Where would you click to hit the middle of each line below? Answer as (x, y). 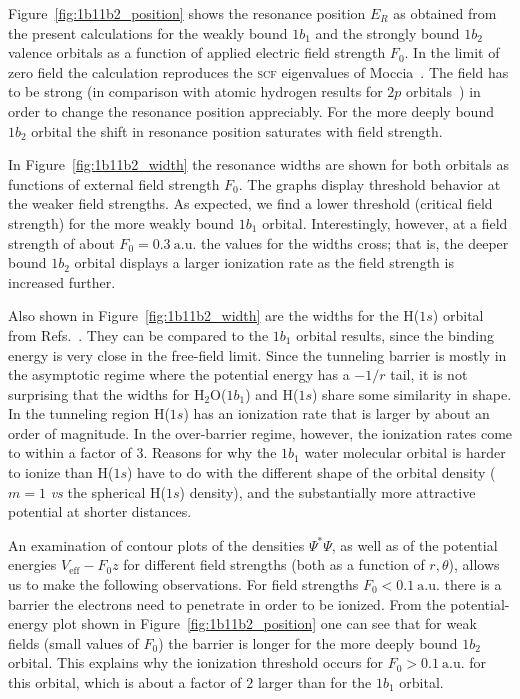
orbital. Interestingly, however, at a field (385, 222)
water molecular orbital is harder (405, 452)
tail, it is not (429, 374)
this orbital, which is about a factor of (125, 682)
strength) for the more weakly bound (121, 222)
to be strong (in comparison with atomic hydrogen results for (195, 91)
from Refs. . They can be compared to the (138, 334)
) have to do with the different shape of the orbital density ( (311, 472)
